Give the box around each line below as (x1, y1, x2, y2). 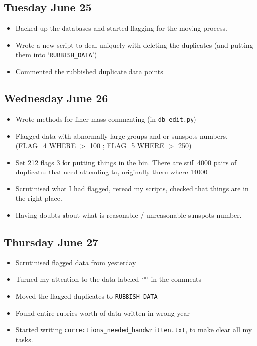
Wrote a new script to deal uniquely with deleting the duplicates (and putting (15, 39, 253, 50)
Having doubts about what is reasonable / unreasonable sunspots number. (15, 210, 242, 220)
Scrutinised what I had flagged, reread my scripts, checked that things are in (15, 183, 249, 193)
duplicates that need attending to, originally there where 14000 (15, 167, 208, 177)
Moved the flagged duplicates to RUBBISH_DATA (15, 291, 158, 301)
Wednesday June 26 (4, 90, 108, 106)
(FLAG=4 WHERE (15, 140, 76, 151)
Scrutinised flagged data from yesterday (15, 257, 136, 267)
